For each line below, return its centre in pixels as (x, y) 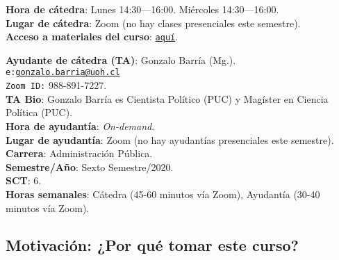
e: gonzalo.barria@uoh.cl (63, 73)
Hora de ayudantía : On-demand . (80, 125)
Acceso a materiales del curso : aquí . (92, 36)
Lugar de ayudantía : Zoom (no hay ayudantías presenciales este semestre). (170, 139)
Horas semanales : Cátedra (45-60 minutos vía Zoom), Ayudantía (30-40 (163, 194)
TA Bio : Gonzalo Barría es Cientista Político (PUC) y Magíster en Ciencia (167, 98)
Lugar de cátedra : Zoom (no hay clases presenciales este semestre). (153, 23)
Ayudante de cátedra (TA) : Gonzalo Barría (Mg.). (121, 59)
